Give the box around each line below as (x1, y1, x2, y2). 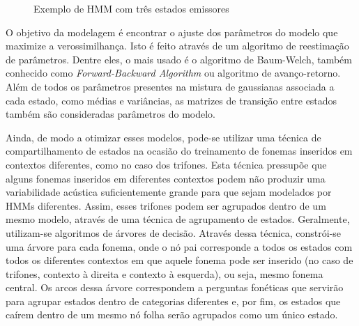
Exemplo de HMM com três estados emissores (33, 1, 229, 15)
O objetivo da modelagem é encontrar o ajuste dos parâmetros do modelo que (6, 24, 338, 39)
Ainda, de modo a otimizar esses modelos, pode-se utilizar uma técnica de (6, 130, 321, 144)
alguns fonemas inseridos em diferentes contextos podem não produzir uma (6, 171, 326, 185)
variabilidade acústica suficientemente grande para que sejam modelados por (6, 185, 332, 199)
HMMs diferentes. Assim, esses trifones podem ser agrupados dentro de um (6, 198, 326, 212)
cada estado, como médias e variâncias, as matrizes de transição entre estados (6, 93, 337, 107)
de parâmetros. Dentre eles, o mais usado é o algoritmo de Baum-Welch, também (6, 52, 352, 66)
